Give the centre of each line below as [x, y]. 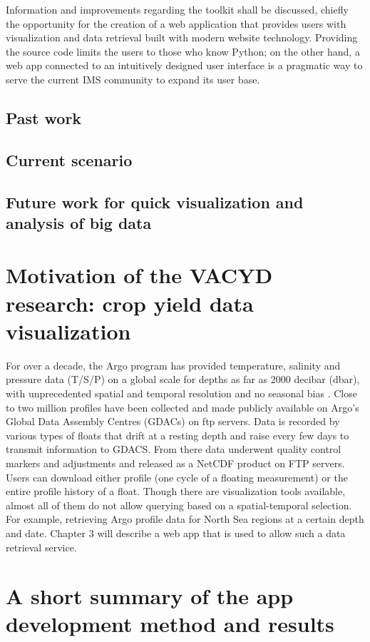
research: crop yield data [130, 303]
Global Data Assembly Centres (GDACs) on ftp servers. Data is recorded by [173, 421]
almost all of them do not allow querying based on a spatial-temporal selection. [179, 505]
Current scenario [69, 159]
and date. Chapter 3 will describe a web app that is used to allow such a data [176, 533]
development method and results [170, 624]
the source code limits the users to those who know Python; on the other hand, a [183, 51]
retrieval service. [41, 547]
